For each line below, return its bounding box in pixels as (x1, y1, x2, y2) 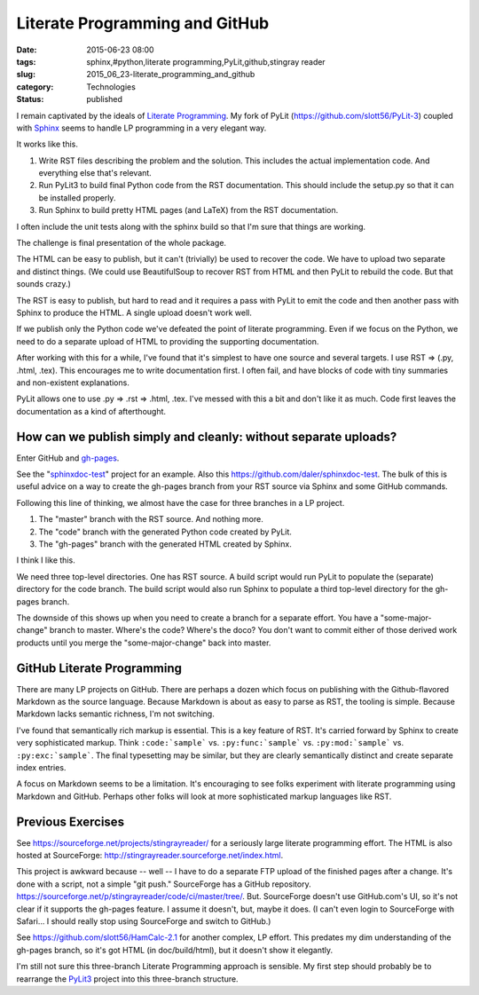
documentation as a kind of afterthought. (16, 406, 167, 416)
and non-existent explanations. (16, 377, 130, 388)
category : (16, 81, 54, 92)
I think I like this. (16, 555, 75, 565)
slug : (16, 69, 35, 80)
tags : (16, 56, 36, 67)
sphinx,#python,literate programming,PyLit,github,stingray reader (86, 56, 326, 67)
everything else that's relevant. (38, 168, 153, 178)
